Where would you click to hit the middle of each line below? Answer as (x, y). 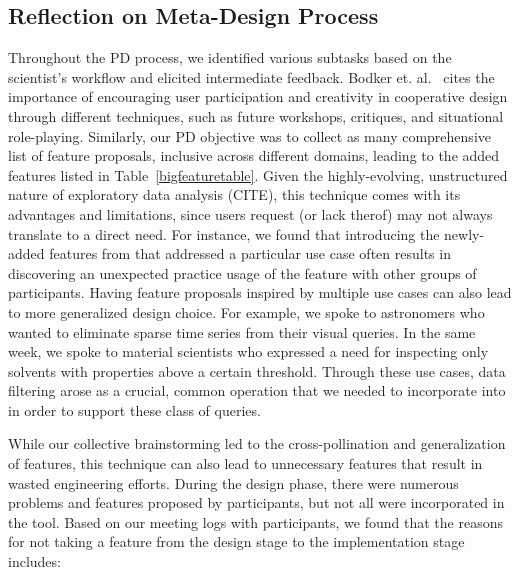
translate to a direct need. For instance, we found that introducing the (224, 233)
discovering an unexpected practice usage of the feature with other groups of (242, 272)
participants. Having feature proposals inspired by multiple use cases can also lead (260, 292)
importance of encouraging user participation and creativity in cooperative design (258, 96)
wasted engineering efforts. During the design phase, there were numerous (233, 482)
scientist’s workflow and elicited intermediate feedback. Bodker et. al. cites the (251, 76)
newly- (464, 233)
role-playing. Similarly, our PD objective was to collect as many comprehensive (249, 135)
